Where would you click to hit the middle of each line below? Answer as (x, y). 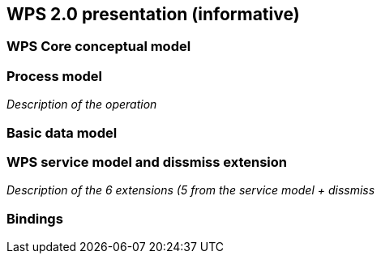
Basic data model (62, 132)
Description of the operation (82, 104)
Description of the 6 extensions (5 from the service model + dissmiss (191, 190)
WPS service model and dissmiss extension (147, 162)
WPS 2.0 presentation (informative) (153, 14)
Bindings (35, 218)
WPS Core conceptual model (99, 47)
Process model (54, 76)
